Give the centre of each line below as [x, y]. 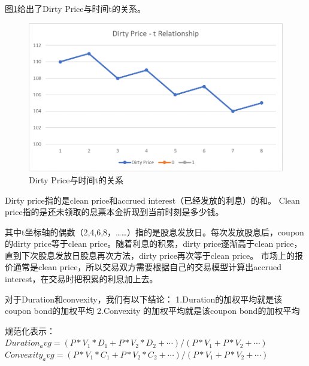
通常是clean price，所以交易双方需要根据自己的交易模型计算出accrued [147, 267]
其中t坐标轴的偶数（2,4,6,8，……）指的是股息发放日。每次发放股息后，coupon [154, 232]
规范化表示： [30, 330]
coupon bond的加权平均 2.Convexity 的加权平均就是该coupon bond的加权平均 [152, 311]
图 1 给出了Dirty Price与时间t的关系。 [75, 8]
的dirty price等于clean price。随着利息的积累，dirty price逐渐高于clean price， [154, 244]
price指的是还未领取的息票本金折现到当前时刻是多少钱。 [114, 212]
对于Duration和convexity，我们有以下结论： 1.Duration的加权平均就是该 [144, 299]
